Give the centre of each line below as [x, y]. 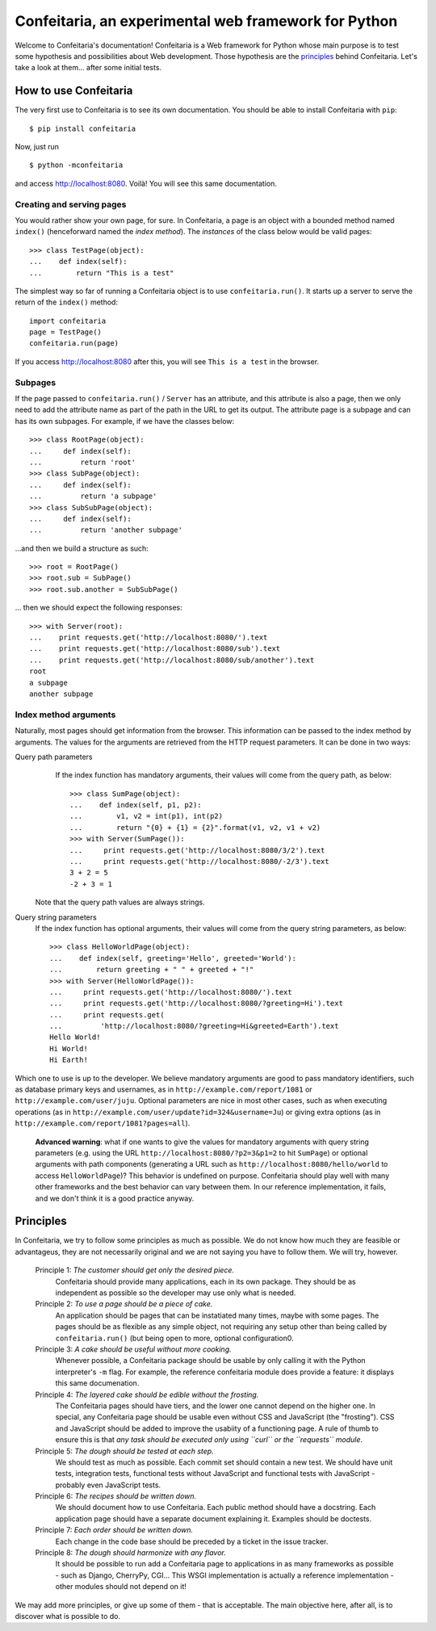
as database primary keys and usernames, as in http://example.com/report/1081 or [163, 1089]
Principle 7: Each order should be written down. [114, 1530]
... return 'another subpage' [106, 530]
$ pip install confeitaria [83, 128]
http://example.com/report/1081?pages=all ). [103, 1123]
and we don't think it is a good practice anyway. [115, 1198]
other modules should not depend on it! [121, 1587]
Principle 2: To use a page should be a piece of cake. [124, 1304]
